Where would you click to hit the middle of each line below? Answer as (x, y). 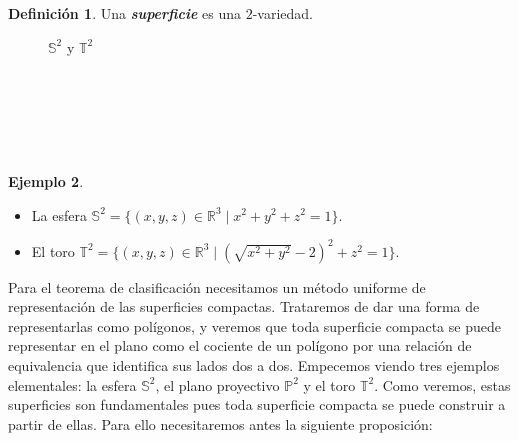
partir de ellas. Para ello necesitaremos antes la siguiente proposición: (220, 423)
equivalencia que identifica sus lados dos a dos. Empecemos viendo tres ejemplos (254, 365)
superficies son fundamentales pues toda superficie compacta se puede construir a (257, 404)
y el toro (329, 384)
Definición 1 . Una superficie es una (125, 13)
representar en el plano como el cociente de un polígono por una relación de (240, 345)
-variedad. (283, 13)
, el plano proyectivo (217, 384)
